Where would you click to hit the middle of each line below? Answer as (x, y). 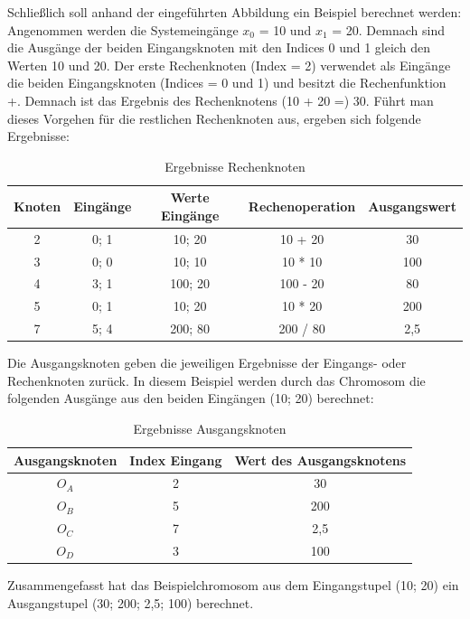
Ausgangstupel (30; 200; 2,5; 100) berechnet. (131, 602)
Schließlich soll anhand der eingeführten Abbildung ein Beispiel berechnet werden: (235, 12)
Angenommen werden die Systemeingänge (123, 29)
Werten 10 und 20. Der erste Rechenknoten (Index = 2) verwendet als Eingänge (229, 65)
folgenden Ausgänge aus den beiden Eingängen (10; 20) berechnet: (191, 398)
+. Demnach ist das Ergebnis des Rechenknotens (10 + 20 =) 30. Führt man (221, 100)
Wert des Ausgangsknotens (320, 460)
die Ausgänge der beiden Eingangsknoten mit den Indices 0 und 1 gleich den (219, 47)
